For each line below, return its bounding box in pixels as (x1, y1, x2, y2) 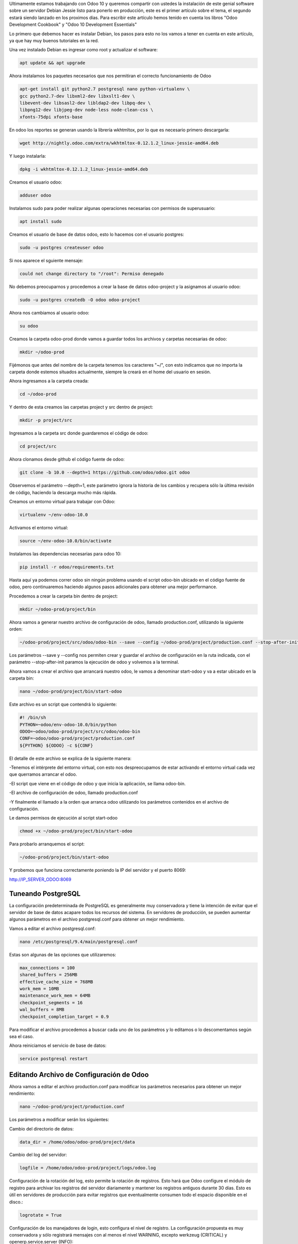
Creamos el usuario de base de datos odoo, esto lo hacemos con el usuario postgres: (9, 231, 184, 237)
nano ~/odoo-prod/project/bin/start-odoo (19, 689, 122, 694)
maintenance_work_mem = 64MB (19, 993, 91, 999)
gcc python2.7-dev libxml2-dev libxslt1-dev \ (19, 93, 135, 99)
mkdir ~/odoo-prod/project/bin (19, 606, 96, 612)
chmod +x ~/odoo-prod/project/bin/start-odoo (19, 829, 133, 834)
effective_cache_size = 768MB (19, 979, 93, 985)
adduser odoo (19, 192, 52, 198)
